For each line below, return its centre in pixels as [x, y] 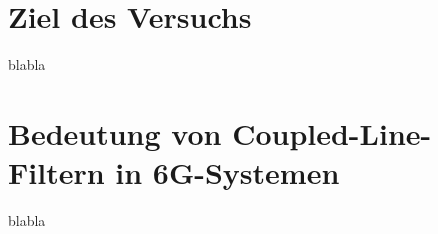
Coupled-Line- [332, 132]
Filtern [56, 172]
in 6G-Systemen [227, 172]
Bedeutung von [115, 132]
